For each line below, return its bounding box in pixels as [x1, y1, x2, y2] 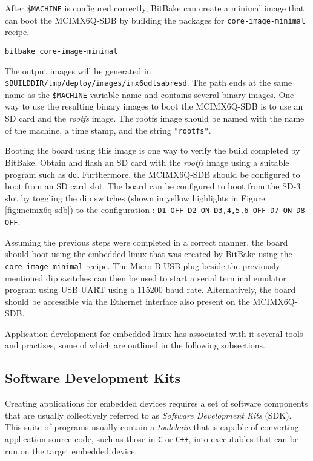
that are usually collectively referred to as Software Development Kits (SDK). [5, 408, 292, 421]
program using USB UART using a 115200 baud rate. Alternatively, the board [5, 283, 296, 296]
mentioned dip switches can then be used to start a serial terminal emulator [5, 271, 286, 284]
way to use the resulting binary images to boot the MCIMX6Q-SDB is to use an [5, 100, 303, 113]
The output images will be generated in [5, 64, 151, 77]
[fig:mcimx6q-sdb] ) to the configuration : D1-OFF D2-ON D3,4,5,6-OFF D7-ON [5, 203, 292, 216]
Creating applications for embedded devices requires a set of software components [5, 397, 308, 410]
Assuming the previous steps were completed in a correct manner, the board [5, 235, 288, 248]
